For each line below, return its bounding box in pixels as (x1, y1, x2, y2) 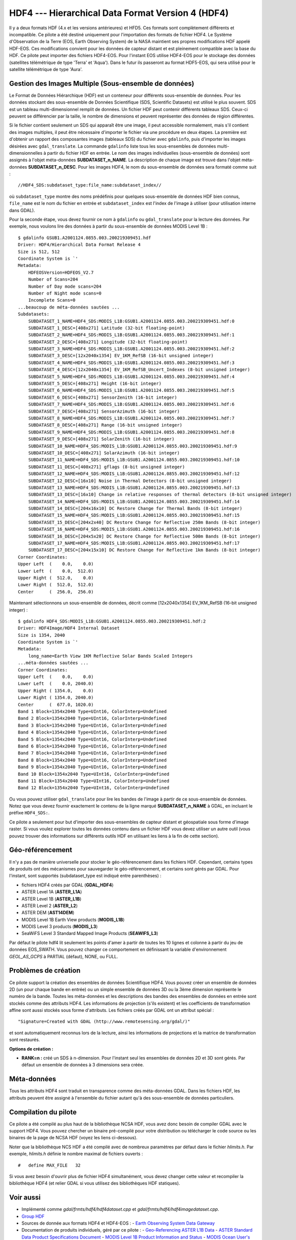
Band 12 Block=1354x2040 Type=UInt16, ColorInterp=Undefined (18, 785, 169, 791)
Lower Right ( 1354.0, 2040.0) (18, 695, 94, 700)
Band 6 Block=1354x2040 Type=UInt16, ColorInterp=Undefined (18, 743, 167, 749)
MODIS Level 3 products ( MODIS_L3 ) (21, 924, 98, 930)
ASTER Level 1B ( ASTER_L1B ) (21, 896, 82, 902)
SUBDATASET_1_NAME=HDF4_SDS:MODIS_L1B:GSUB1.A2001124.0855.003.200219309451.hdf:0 (28, 318, 235, 324)
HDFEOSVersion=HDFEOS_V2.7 (28, 269, 94, 275)
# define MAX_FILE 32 (18, 1162, 81, 1168)
